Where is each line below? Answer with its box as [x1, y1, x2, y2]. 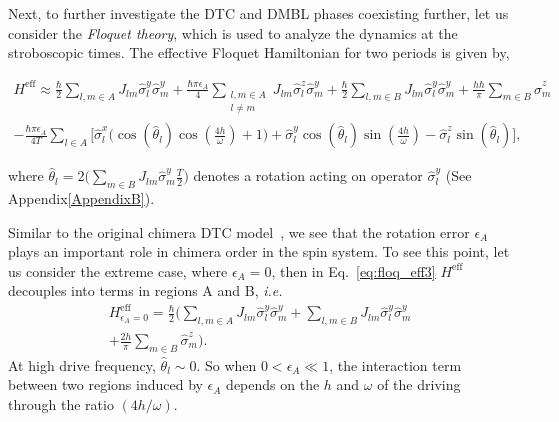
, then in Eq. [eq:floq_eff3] [271, 260, 436, 281]
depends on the [226, 374, 320, 395]
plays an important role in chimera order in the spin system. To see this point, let [8, 241, 510, 262]
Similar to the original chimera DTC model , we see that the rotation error [8, 221, 470, 242]
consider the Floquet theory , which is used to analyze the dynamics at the [8, 22, 458, 43]
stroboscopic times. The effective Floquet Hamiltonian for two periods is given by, [8, 42, 510, 63]
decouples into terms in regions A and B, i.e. [8, 280, 283, 301]
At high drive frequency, [8, 354, 156, 375]
